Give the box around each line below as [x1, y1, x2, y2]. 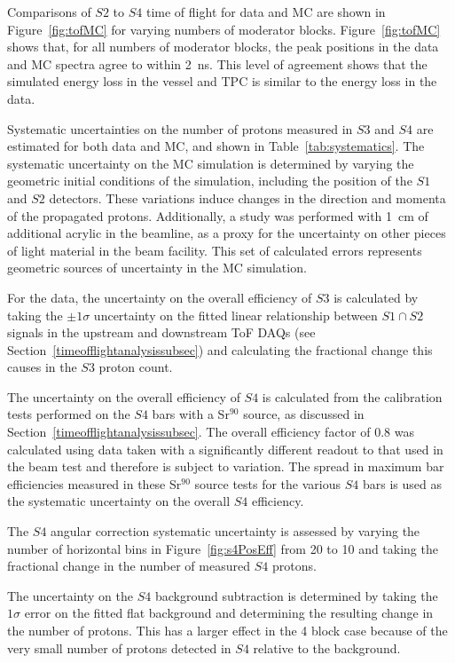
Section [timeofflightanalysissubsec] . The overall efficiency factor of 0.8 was [7, 422, 414, 441]
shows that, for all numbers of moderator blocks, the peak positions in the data [7, 37, 439, 56]
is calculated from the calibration [262, 387, 443, 406]
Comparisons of [7, 3, 91, 20]
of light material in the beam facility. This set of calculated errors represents [7, 241, 422, 259]
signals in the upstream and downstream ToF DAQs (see [7, 323, 316, 342]
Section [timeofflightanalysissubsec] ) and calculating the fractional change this [7, 340, 433, 359]
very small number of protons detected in [7, 638, 231, 657]
